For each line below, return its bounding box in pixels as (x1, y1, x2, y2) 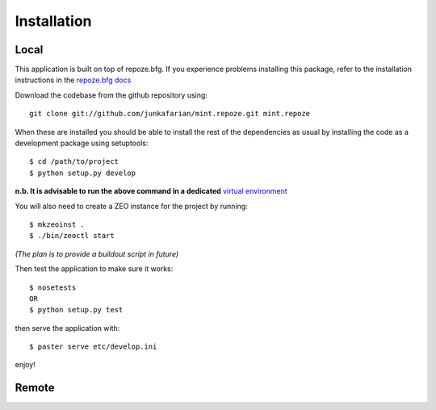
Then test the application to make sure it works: (15, 264, 174, 274)
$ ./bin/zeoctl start (29, 231, 115, 241)
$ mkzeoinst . (29, 220, 85, 229)
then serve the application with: (15, 323, 120, 333)
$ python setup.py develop (29, 168, 136, 178)
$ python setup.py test (29, 305, 124, 315)
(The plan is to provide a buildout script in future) (15, 249, 179, 258)
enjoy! (15, 360, 36, 370)
